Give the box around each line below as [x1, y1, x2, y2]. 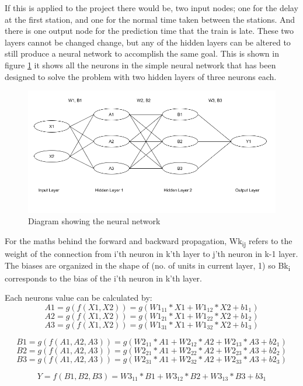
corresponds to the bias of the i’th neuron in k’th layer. [5, 272, 202, 284]
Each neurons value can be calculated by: [5, 291, 152, 304]
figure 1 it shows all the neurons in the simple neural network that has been [5, 58, 276, 71]
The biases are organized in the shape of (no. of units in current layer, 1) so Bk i [5, 259, 290, 273]
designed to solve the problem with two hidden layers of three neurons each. [5, 70, 277, 82]
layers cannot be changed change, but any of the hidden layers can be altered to [5, 36, 291, 48]
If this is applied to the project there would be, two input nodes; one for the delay [5, 2, 298, 13]
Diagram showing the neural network [28, 215, 161, 227]
